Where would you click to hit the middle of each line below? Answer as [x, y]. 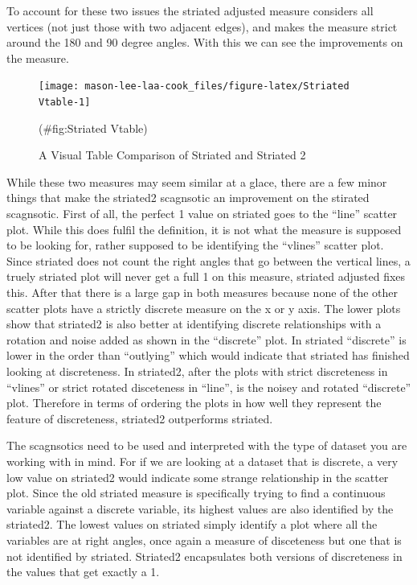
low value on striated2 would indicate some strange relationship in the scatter [198, 477]
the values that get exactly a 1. [83, 572]
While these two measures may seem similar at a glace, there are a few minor [197, 181]
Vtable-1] [65, 103]
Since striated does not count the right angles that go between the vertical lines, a [208, 260]
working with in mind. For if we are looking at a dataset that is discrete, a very [202, 461]
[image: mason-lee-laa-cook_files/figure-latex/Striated [194, 87]
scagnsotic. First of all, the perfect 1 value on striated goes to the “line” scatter [202, 214]
